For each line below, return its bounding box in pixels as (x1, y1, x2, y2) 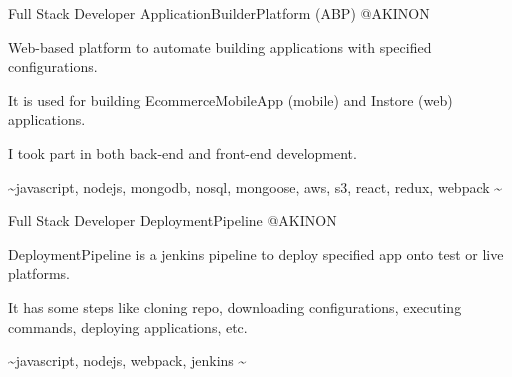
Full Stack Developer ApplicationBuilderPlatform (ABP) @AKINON (8, 3, 430, 23)
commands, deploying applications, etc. (8, 316, 248, 337)
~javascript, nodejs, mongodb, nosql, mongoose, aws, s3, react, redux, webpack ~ (8, 176, 503, 197)
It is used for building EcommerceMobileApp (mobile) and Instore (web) (8, 89, 453, 110)
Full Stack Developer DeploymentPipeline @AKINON (8, 210, 337, 231)
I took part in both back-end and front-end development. (8, 142, 357, 163)
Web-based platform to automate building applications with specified (8, 36, 432, 57)
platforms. (8, 263, 70, 284)
